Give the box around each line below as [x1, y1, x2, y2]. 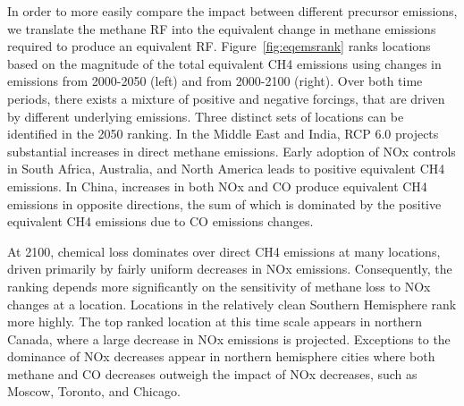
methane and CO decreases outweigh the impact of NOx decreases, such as [7, 364, 418, 383]
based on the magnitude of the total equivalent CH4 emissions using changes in [7, 54, 442, 72]
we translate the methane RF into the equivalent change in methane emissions [7, 19, 436, 38]
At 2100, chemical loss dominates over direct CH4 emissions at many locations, [7, 241, 441, 260]
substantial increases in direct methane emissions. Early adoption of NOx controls [7, 141, 456, 160]
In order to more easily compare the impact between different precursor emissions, [7, 2, 458, 20]
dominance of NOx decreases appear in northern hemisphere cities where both [7, 347, 435, 366]
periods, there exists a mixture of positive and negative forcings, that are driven [7, 89, 445, 107]
